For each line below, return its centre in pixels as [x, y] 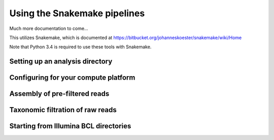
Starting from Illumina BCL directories [70, 126]
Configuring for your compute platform [72, 78]
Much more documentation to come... [49, 28]
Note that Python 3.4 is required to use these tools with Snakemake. [80, 47]
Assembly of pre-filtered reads [59, 94]
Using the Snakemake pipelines [77, 13]
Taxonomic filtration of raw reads [63, 110]
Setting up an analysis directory [61, 62]
